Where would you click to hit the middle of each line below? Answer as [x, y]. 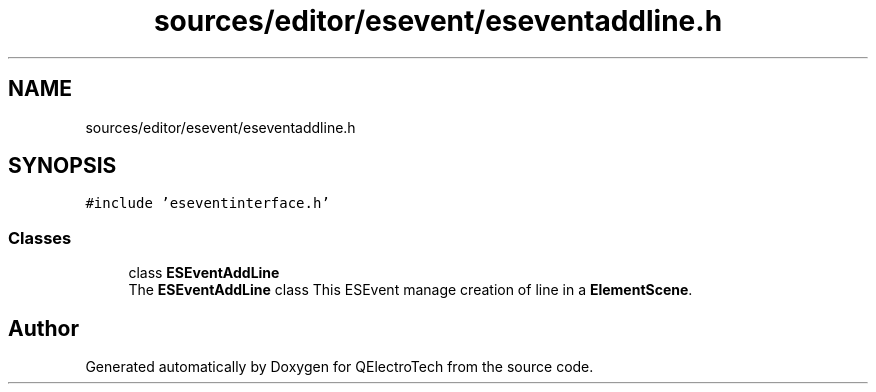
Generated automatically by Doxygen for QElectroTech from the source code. [339, 367]
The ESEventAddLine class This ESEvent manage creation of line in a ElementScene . [410, 290]
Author [43, 328]
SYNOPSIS [62, 166]
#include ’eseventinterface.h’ [207, 203]
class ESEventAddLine [204, 273]
